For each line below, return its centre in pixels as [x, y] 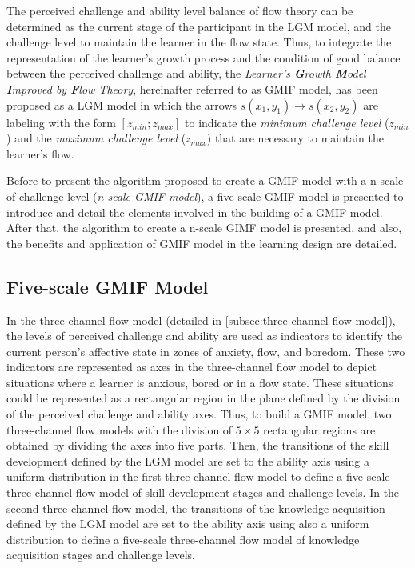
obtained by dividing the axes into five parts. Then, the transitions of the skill [198, 445]
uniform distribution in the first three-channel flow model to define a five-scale [198, 476]
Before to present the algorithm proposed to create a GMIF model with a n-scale [205, 180]
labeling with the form [61, 122]
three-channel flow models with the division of [120, 429]
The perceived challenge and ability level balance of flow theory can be [180, 10]
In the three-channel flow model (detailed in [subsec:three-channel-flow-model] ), [201, 320]
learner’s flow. [40, 153]
